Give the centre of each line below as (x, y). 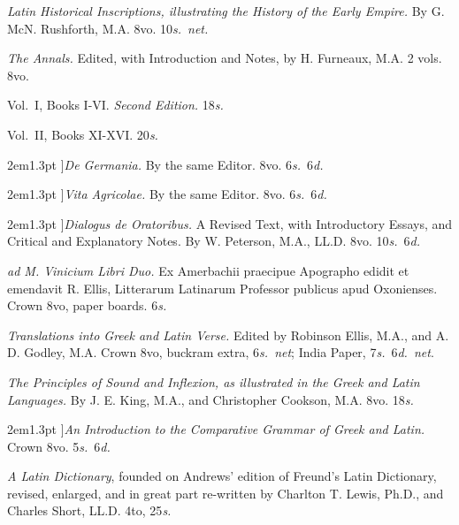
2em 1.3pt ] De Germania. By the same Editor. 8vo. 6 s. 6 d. (165, 164)
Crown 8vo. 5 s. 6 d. (59, 446)
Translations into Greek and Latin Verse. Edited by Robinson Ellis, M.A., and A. (228, 335)
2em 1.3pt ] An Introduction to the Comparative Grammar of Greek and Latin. (216, 429)
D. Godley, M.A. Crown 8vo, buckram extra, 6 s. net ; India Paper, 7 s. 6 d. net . (221, 352)
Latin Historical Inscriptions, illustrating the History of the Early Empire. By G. (226, 11)
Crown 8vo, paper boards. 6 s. (87, 305)
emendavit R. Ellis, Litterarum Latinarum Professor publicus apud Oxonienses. (222, 288)
